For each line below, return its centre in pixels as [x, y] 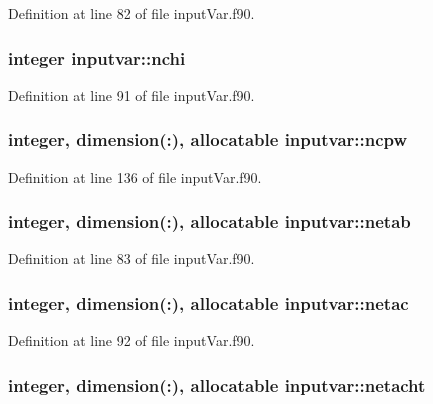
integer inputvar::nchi [97, 57]
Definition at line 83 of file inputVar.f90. [131, 258]
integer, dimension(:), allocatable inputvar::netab [209, 221]
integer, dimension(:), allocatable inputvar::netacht [217, 384]
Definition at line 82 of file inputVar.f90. [131, 13]
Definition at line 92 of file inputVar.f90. [131, 340]
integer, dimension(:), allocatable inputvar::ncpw [208, 139]
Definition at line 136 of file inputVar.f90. [135, 176]
